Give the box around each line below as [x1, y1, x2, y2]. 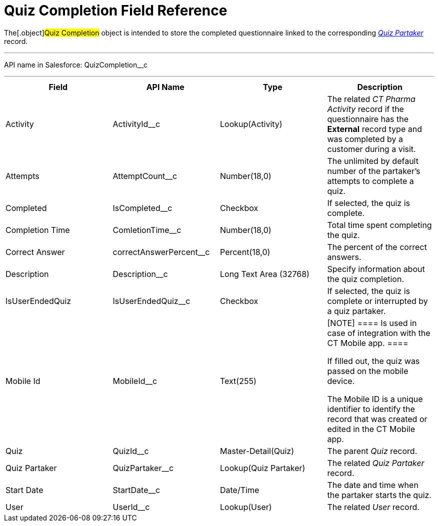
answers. [327, 251, 361, 262]
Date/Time [220, 484, 259, 495]
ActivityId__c [112, 118, 160, 129]
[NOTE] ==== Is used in [327, 317, 417, 328]
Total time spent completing [327, 219, 432, 230]
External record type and [327, 123, 422, 134]
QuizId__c [112, 445, 149, 456]
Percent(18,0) [220, 246, 270, 257]
